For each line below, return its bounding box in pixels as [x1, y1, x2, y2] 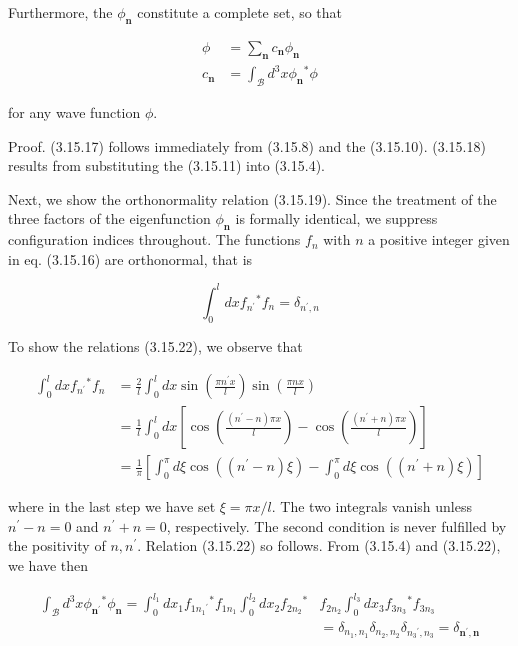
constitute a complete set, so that [137, 2, 343, 22]
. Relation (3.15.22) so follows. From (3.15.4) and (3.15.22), [137, 535, 501, 556]
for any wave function [8, 101, 141, 122]
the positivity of [8, 535, 106, 556]
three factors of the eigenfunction [8, 208, 211, 229]
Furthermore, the [8, 2, 113, 22]
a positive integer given [368, 229, 510, 250]
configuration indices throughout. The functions [8, 229, 301, 250]
